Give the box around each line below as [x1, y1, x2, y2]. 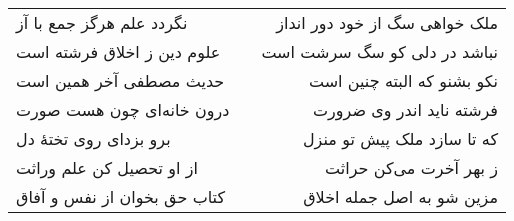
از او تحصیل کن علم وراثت [16, 156, 198, 179]
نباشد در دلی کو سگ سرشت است [261, 40, 499, 63]
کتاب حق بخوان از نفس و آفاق [16, 185, 226, 208]
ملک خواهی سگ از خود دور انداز [276, 11, 499, 34]
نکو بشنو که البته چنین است [308, 69, 499, 92]
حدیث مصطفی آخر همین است [16, 69, 225, 92]
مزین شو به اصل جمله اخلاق [303, 185, 499, 208]
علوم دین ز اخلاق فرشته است [16, 40, 221, 63]
